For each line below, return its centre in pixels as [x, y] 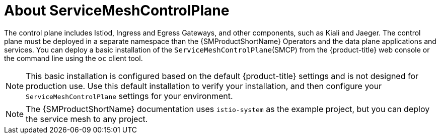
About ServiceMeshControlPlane [117, 10]
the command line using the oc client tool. [74, 58]
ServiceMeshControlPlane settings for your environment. [129, 96]
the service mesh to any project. [87, 119]
